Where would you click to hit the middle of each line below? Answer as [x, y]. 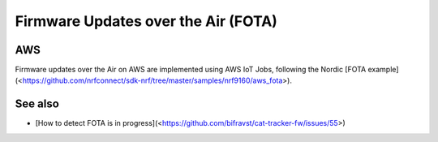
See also [37, 104]
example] [383, 70]
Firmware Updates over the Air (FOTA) [146, 21]
